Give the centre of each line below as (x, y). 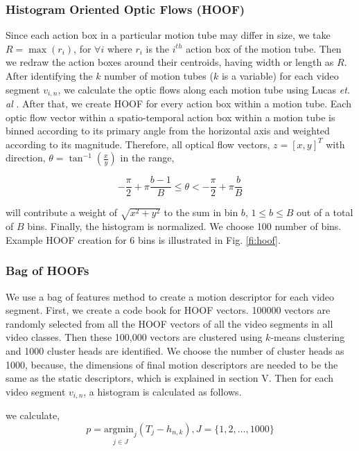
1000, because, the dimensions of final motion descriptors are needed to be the (172, 364)
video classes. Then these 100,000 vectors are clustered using (134, 337)
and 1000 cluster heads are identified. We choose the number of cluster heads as (175, 351)
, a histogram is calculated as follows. (163, 391)
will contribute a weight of (62, 212)
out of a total (325, 212)
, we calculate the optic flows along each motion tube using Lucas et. (204, 89)
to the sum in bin (201, 212)
